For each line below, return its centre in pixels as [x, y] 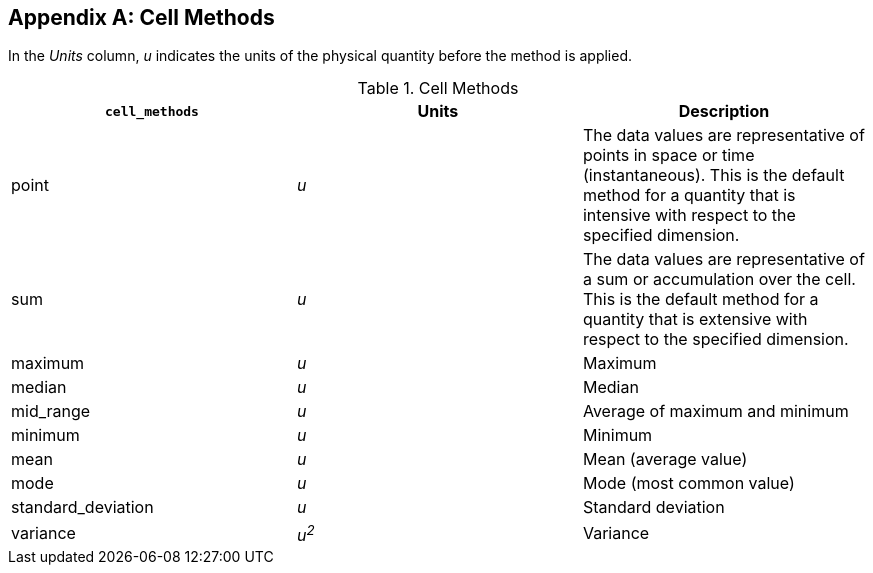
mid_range [51, 411]
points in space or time [668, 155]
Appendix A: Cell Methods [141, 17]
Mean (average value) [665, 459]
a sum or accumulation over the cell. [719, 279]
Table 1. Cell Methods [438, 88]
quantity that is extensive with [695, 319]
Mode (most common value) [688, 483]
